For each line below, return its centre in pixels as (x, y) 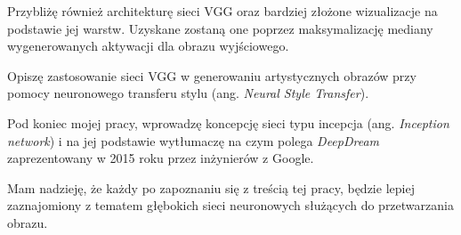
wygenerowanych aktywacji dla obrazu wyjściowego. (148, 46)
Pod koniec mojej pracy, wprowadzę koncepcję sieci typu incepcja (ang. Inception (228, 122)
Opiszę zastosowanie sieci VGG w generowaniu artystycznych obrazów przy (212, 75)
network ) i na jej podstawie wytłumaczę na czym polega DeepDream (194, 140)
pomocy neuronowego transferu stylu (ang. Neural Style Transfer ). (188, 93)
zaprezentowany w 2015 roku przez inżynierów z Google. (161, 158)
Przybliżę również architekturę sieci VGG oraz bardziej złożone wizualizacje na (222, 11)
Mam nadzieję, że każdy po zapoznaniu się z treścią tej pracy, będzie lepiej (211, 187)
